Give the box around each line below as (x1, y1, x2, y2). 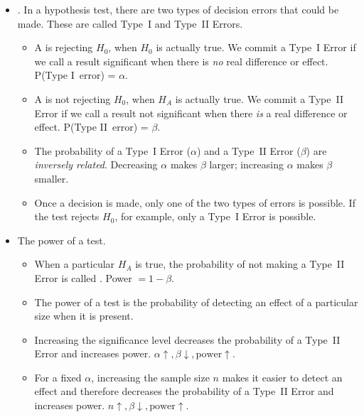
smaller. (34, 170, 69, 185)
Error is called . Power (34, 270, 132, 285)
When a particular (34, 256, 115, 271)
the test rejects (34, 209, 100, 224)
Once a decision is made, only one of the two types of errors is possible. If (34, 195, 355, 210)
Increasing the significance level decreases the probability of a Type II (34, 332, 341, 347)
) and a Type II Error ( (196, 143, 301, 158)
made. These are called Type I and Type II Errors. (17, 16, 243, 31)
